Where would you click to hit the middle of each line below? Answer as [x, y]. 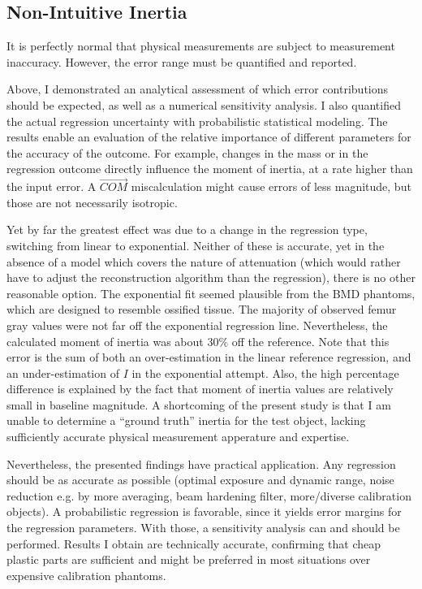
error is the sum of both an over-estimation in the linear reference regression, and [209, 357]
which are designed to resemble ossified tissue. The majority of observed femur [202, 309]
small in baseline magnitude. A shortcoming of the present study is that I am [199, 404]
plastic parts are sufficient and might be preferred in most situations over [189, 559]
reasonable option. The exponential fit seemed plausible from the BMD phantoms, [211, 293]
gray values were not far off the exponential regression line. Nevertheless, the [197, 325]
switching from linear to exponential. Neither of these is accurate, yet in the [196, 245]
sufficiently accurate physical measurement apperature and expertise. [178, 437]
